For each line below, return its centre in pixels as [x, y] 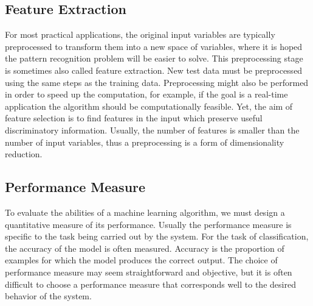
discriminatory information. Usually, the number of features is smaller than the [152, 130]
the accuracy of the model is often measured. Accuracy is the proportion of [145, 248]
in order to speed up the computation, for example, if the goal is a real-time [146, 94]
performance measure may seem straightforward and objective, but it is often [149, 272]
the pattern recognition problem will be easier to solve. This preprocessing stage [154, 58]
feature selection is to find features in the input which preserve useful [134, 118]
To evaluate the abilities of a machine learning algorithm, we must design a [145, 212]
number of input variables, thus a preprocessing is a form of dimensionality [145, 142]
